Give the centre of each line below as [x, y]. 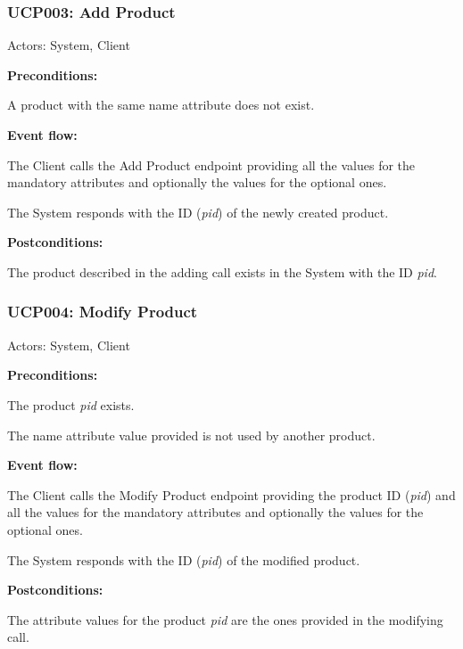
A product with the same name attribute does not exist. [161, 105]
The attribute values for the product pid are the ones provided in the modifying [225, 619]
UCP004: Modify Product [103, 312]
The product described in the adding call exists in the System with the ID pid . [222, 271]
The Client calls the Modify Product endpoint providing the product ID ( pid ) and [231, 494]
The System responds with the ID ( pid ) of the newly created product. [198, 212]
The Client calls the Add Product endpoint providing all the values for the [211, 164]
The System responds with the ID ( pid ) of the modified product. [184, 559]
